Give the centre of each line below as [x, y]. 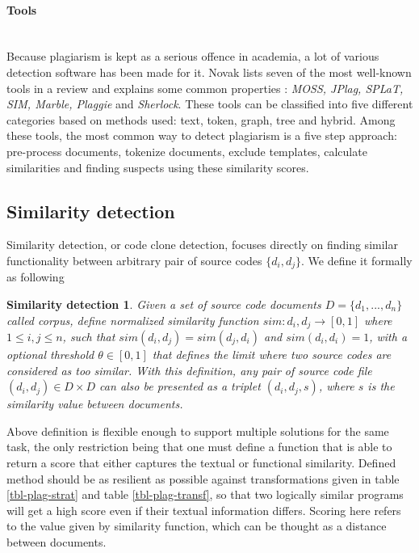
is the [381, 386]
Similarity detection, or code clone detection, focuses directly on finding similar [202, 245]
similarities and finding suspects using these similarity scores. [158, 167]
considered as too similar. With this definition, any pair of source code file [189, 370]
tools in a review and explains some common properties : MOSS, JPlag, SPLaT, [205, 88]
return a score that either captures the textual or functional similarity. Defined [201, 462]
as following [36, 277]
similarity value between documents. [95, 404]
